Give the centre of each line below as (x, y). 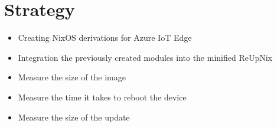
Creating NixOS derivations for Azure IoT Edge (105, 38)
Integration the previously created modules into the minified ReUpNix (145, 57)
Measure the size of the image (72, 77)
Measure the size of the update (74, 117)
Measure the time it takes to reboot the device (102, 97)
